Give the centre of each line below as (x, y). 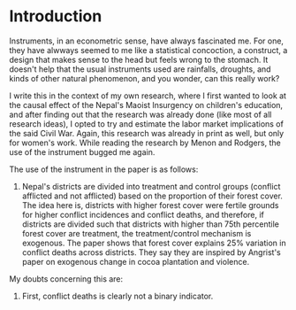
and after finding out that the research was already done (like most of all (140, 114)
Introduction (56, 16)
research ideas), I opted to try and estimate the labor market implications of (147, 124)
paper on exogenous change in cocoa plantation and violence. (136, 261)
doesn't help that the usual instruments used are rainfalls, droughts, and (140, 69)
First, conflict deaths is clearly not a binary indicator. (118, 296)
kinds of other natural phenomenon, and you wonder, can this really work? (144, 78)
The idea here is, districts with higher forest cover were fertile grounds (150, 205)
